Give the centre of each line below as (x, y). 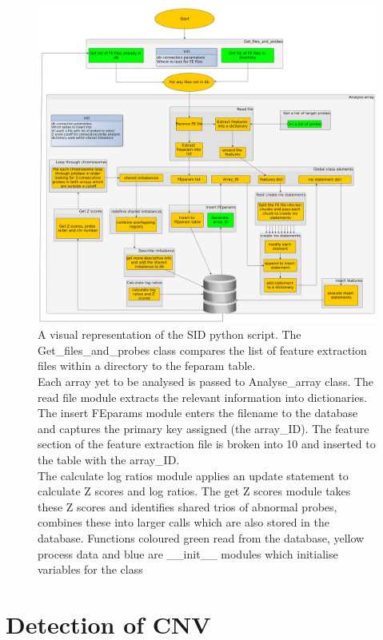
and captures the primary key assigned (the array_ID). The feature (203, 428)
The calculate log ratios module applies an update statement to (193, 475)
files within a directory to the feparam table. (147, 366)
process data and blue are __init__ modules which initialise (188, 553)
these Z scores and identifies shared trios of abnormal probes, (188, 506)
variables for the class (90, 569)
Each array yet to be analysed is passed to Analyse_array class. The (206, 382)
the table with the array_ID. (109, 460)
